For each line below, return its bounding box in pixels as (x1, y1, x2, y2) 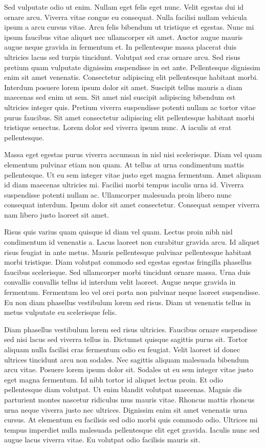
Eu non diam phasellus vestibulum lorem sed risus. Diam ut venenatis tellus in (4, 296, 251, 307)
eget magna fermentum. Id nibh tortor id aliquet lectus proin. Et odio (4, 374, 223, 385)
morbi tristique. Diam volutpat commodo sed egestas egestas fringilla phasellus (4, 257, 252, 267)
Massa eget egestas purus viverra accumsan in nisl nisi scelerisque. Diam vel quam (4, 149, 262, 160)
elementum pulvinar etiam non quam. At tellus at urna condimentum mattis (4, 159, 245, 169)
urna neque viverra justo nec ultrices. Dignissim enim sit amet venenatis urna (4, 404, 248, 415)
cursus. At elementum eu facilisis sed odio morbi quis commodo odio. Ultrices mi (4, 414, 258, 425)
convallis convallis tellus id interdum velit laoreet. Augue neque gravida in (4, 276, 236, 287)
